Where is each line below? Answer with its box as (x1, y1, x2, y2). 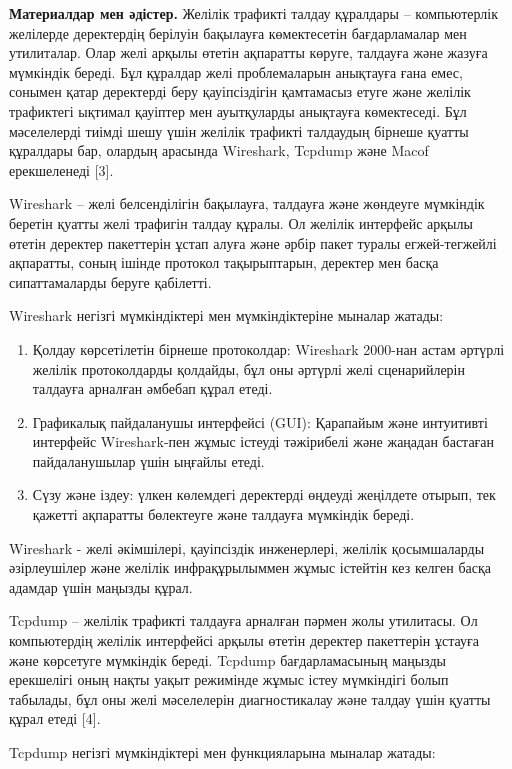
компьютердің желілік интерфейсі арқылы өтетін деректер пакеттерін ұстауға (9, 630, 479, 651)
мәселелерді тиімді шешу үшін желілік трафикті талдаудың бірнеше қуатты (9, 120, 469, 141)
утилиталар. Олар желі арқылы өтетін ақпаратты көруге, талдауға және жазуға (9, 42, 488, 63)
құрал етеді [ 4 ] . (9, 708, 101, 729)
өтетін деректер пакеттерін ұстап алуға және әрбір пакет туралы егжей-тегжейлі (9, 232, 497, 253)
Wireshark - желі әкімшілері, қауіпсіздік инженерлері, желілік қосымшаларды (9, 537, 485, 558)
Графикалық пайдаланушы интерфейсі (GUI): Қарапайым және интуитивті (32, 411, 488, 432)
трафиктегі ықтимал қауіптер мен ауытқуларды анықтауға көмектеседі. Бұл (9, 100, 467, 121)
